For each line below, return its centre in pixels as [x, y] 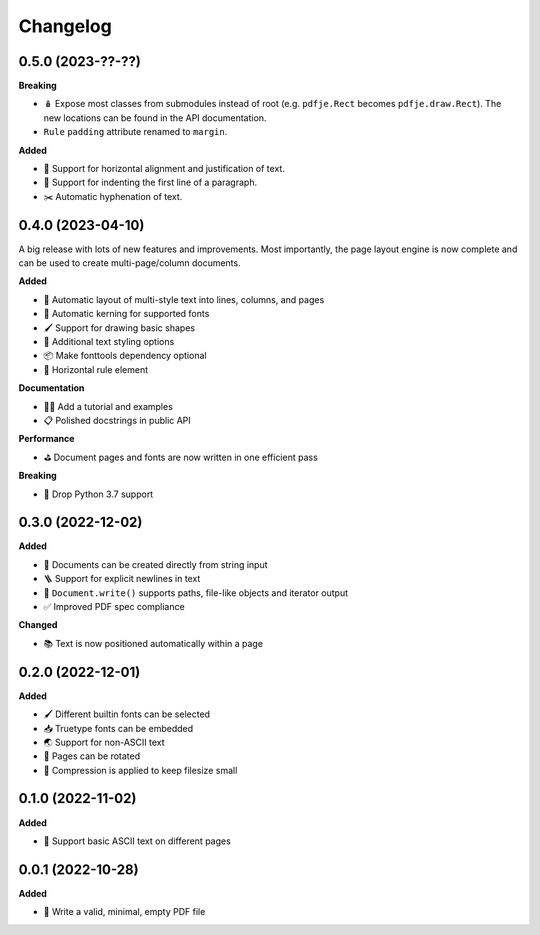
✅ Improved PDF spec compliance [114, 607]
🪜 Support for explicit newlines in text [122, 579]
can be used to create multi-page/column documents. [129, 263]
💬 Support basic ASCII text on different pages [137, 841]
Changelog [65, 26]
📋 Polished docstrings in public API [117, 420]
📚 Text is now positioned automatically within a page [153, 643]
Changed [38, 625]
